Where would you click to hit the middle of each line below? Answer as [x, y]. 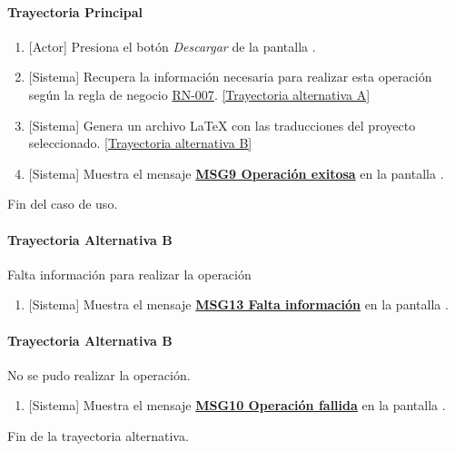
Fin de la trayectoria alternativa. [98, 435]
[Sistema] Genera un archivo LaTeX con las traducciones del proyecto [222, 125]
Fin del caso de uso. [63, 204]
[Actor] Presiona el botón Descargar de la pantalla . [172, 46]
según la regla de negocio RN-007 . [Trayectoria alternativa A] [199, 94]
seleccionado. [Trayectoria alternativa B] [140, 143]
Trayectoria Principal [75, 11]
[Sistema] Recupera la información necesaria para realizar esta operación [230, 77]
